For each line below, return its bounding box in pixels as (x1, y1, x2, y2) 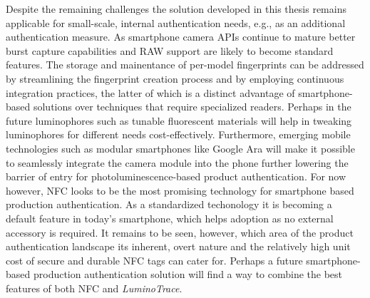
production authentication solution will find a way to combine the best (33, 267, 343, 282)
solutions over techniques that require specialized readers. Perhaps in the (33, 99, 351, 114)
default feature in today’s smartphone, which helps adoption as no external (6, 210, 334, 225)
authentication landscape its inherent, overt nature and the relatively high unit (6, 239, 351, 254)
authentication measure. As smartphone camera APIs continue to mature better (6, 29, 356, 44)
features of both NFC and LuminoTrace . (6, 280, 183, 295)
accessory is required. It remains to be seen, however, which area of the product (6, 225, 354, 240)
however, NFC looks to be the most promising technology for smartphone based (6, 183, 354, 197)
